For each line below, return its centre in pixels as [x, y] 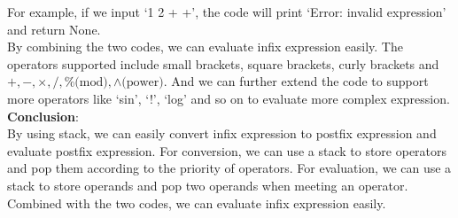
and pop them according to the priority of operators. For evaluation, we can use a [229, 168]
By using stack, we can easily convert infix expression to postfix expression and [222, 133]
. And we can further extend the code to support [296, 81]
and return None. [54, 29]
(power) [143, 83]
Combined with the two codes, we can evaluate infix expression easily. [197, 202]
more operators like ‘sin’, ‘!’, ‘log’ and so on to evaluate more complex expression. [229, 98]
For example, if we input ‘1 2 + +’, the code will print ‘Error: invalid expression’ [227, 12]
